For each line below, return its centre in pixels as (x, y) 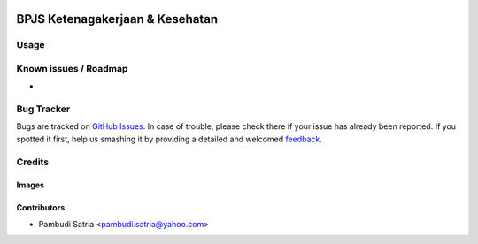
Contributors (41, 208)
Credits (32, 162)
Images (30, 185)
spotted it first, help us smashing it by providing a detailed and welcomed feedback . (170, 139)
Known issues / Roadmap (72, 68)
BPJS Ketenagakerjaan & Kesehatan (117, 19)
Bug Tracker (43, 109)
